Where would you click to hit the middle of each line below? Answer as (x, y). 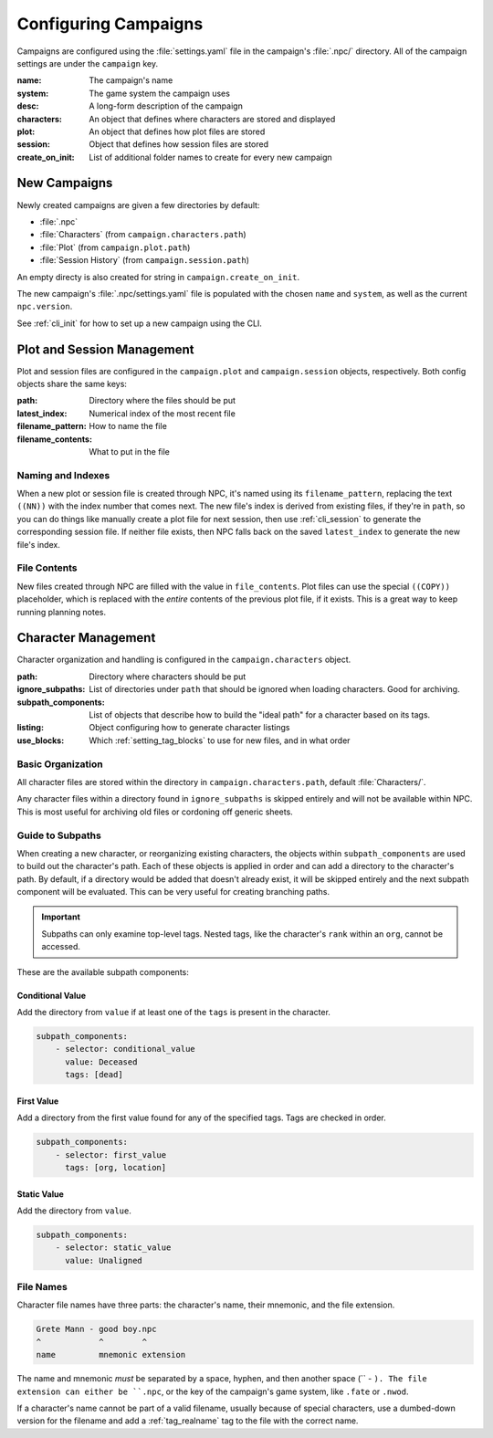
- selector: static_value (113, 1248)
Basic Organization (60, 764)
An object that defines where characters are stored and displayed (212, 119)
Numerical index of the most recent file (163, 413)
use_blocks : (41, 740)
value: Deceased (101, 1062)
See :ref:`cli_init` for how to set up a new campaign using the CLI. (139, 323)
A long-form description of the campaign (166, 106)
